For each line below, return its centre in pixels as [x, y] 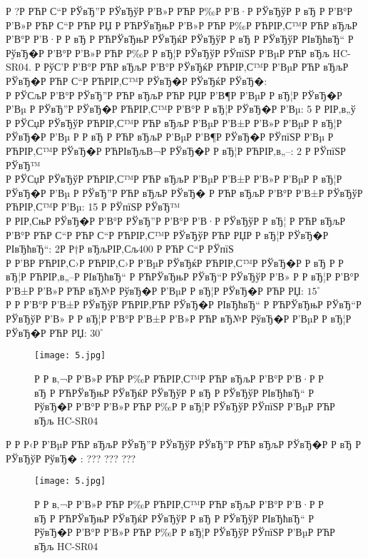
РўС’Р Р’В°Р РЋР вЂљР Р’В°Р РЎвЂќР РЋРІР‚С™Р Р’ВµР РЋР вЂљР [196, 67]
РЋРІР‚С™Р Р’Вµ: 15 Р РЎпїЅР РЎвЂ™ [93, 207]
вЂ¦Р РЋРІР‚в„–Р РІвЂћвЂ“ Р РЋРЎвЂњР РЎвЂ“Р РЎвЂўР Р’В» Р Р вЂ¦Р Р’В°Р [183, 277]
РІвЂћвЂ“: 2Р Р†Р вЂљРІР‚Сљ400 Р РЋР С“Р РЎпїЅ [120, 249]
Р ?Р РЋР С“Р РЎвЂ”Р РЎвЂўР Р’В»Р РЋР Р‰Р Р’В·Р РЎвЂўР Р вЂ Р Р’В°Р [179, 11]
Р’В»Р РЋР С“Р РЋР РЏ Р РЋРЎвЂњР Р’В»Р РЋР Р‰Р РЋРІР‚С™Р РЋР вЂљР [182, 25]
